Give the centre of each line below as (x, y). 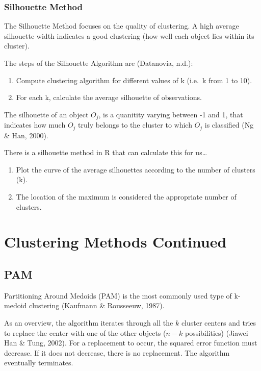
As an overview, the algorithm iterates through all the (89, 323)
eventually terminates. (39, 363)
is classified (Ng (229, 125)
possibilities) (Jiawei (216, 332)
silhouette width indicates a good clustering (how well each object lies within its (129, 35)
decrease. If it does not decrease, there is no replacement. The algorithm (117, 352)
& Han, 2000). (26, 135)
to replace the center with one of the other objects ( (85, 332)
